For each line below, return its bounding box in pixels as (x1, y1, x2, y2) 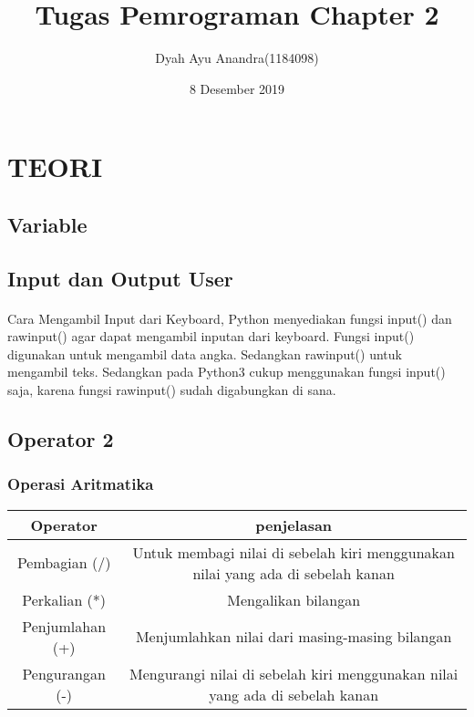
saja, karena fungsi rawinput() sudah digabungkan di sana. (7, 380, 336, 400)
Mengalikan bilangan (227, 588, 361, 610)
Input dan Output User (7, 264, 233, 292)
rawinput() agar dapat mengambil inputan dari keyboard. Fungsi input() (7, 327, 415, 346)
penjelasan (255, 514, 333, 535)
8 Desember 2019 (189, 78, 285, 98)
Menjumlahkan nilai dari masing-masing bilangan (135, 626, 452, 648)
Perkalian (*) (22, 588, 107, 610)
